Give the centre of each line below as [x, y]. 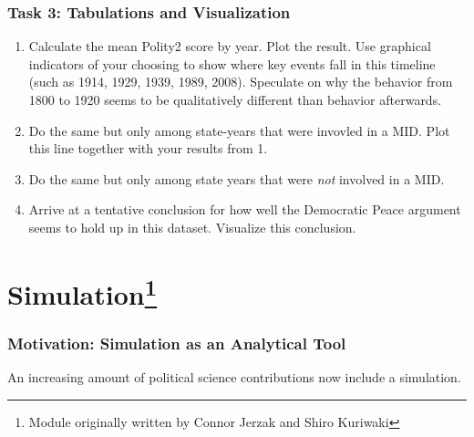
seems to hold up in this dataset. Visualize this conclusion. [192, 227]
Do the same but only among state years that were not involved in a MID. [237, 178]
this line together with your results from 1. [148, 148]
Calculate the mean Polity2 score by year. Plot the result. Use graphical [230, 46]
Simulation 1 [82, 292]
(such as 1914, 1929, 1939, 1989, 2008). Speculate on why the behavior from [241, 82]
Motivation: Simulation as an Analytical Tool [177, 343]
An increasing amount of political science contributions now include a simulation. [234, 377]
